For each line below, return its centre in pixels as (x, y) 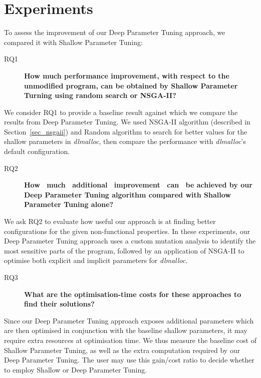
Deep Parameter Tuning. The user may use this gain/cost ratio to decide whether (129, 360)
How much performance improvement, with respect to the (127, 75)
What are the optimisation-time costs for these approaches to (133, 294)
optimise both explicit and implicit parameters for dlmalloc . (96, 260)
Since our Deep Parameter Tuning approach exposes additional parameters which (129, 320)
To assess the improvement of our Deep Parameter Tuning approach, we (115, 32)
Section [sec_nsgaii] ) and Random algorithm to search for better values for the (126, 131)
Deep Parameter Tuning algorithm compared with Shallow (127, 194)
